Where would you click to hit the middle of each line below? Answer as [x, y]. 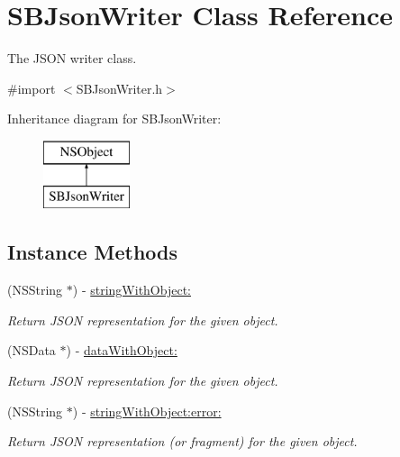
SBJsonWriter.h [119, 88]
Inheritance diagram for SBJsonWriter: [114, 119]
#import [32, 88]
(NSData [32, 350]
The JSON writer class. [72, 58]
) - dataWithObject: [122, 350]
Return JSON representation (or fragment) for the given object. [182, 441]
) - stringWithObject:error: [147, 411]
